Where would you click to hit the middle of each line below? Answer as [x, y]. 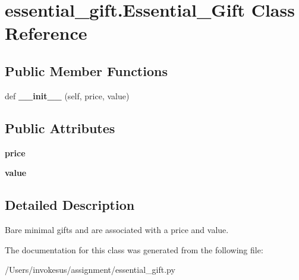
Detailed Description [70, 205]
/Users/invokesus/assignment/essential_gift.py [90, 270]
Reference [46, 33]
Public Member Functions [86, 70]
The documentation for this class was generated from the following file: [134, 249]
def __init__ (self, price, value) [67, 95]
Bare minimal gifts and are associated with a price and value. [117, 229]
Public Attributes [60, 128]
